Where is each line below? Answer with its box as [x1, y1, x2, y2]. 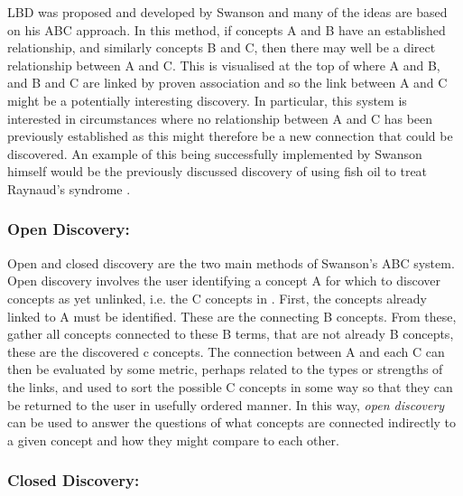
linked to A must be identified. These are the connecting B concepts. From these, [7, 306, 457, 325]
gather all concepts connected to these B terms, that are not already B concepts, [7, 324, 454, 343]
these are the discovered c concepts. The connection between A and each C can [7, 342, 445, 360]
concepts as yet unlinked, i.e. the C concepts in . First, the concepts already [7, 288, 427, 307]
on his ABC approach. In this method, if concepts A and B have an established [7, 20, 446, 39]
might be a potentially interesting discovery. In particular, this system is [7, 90, 407, 109]
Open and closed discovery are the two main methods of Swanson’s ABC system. [7, 253, 455, 272]
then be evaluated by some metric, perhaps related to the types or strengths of [7, 360, 443, 379]
